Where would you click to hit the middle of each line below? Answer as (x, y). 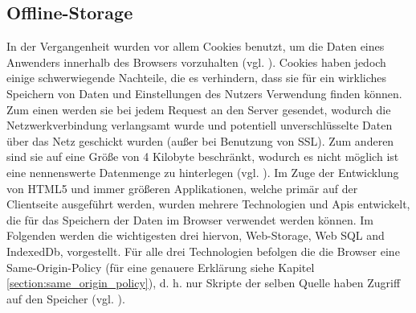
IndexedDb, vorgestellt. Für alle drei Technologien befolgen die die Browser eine (203, 251)
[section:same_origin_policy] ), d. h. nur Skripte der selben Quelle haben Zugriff (204, 283)
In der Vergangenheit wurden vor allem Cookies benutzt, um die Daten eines (196, 46)
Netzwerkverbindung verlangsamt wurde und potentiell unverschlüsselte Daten (200, 125)
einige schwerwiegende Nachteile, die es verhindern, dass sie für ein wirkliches (197, 78)
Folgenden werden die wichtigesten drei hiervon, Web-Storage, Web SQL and (196, 235)
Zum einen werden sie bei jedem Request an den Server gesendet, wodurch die (199, 109)
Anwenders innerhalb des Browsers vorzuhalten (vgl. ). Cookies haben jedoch (196, 62)
